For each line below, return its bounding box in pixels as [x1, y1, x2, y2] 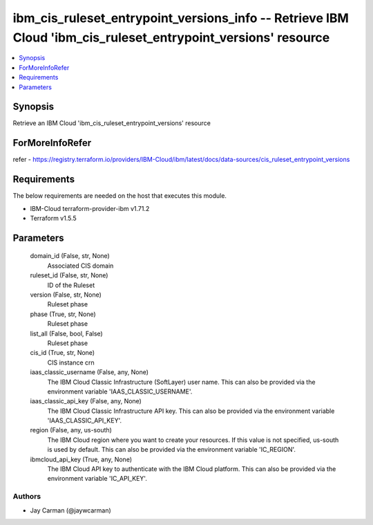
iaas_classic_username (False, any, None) [30, 368, 149, 376]
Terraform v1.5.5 [30, 214, 77, 223]
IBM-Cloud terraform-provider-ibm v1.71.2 [30, 204, 150, 212]
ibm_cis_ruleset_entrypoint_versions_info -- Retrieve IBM [12, 10, 349, 26]
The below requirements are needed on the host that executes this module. [12, 192, 227, 200]
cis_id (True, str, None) [30, 349, 95, 357]
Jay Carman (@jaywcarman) [30, 506, 112, 515]
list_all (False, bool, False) [30, 329, 103, 338]
